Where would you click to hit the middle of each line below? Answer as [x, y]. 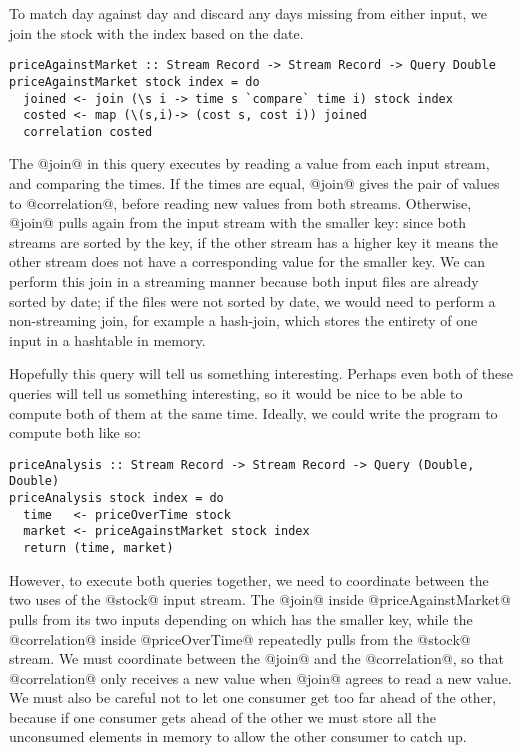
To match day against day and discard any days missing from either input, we [248, 13]
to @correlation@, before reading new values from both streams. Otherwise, [240, 202]
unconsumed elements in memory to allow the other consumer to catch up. [238, 736]
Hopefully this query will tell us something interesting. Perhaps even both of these [261, 373]
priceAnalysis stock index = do [116, 498]
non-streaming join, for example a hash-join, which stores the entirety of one [243, 320]
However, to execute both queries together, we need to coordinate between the [249, 579]
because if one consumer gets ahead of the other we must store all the [223, 716]
